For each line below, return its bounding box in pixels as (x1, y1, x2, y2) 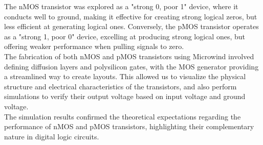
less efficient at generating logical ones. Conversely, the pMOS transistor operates (4, 21, 259, 32)
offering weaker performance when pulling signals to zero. (4, 41, 184, 52)
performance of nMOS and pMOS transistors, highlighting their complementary (4, 121, 254, 132)
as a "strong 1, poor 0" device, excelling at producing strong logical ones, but (4, 31, 246, 41)
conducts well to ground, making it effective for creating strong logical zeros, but (4, 11, 257, 21)
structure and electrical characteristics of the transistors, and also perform (4, 81, 237, 91)
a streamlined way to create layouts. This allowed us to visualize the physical (4, 71, 246, 82)
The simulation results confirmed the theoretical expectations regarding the (4, 111, 241, 122)
